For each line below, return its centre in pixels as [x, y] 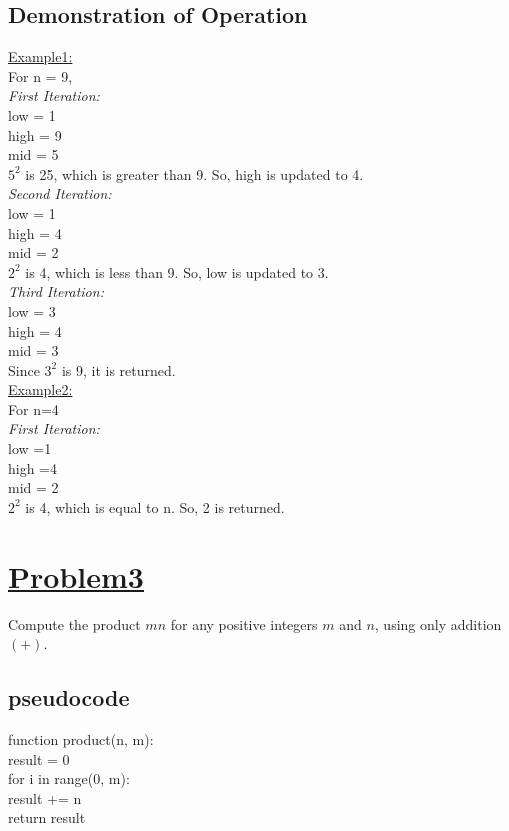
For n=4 [33, 408]
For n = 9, [40, 75]
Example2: [40, 389]
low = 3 [32, 310]
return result [47, 817]
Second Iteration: [60, 193]
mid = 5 [33, 154]
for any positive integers [244, 623]
